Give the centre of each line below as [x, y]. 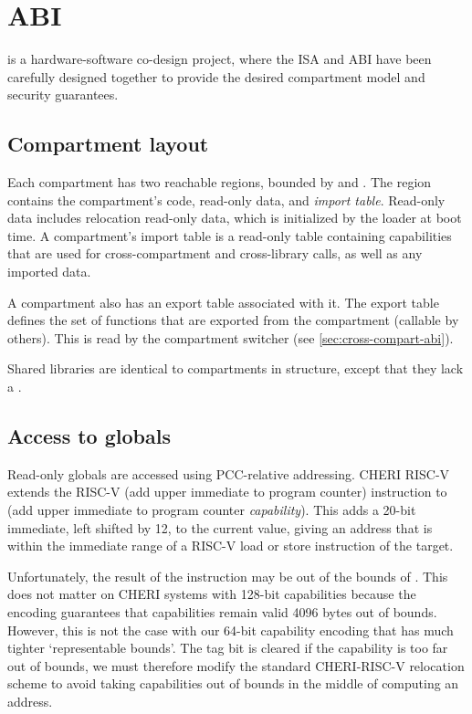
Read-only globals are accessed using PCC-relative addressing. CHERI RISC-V [229, 473]
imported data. [49, 272]
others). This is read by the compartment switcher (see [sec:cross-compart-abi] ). [231, 337]
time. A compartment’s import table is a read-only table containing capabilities [230, 235]
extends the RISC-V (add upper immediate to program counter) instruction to [227, 492]
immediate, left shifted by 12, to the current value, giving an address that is [220, 527]
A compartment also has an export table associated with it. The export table [223, 302]
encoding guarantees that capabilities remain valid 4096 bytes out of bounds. [222, 612]
